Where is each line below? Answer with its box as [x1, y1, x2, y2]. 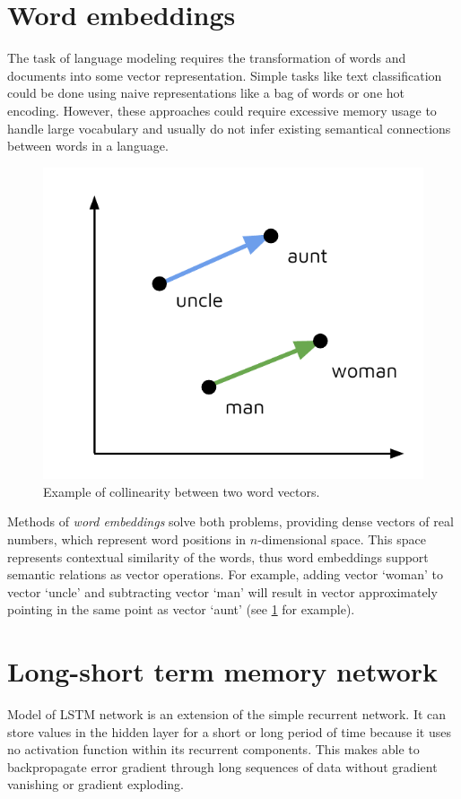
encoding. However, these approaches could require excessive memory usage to [7, 100, 437, 119]
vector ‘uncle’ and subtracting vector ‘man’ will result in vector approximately [7, 582, 438, 601]
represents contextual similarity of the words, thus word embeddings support [7, 547, 429, 566]
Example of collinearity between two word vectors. [43, 482, 320, 500]
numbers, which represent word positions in [7, 529, 247, 548]
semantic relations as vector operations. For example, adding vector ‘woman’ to [7, 565, 444, 584]
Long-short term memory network [7, 653, 439, 690]
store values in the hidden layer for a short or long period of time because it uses [7, 722, 451, 741]
